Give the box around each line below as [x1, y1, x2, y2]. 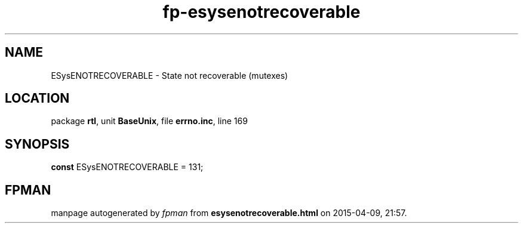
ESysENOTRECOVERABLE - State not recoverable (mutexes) [51, 70, 288, 81]
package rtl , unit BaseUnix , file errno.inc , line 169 [51, 116, 248, 127]
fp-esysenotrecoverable [162, 2, 361, 22]
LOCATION [5, 91, 70, 106]
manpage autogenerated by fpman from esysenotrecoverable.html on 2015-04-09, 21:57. [51, 208, 407, 218]
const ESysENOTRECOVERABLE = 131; [51, 162, 204, 172]
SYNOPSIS [5, 136, 70, 152]
